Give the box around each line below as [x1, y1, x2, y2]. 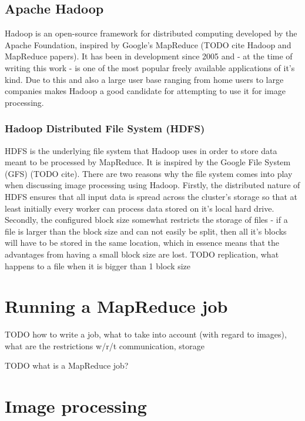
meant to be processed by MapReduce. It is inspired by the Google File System [5, 156, 291, 168]
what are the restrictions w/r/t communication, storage [5, 339, 205, 352]
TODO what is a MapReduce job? [5, 359, 129, 372]
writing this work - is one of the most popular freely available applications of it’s [5, 61, 295, 73]
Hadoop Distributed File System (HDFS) [5, 121, 205, 136]
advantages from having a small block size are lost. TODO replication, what [5, 248, 279, 260]
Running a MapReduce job [5, 294, 228, 318]
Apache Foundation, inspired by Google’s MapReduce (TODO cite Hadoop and [5, 38, 291, 51]
